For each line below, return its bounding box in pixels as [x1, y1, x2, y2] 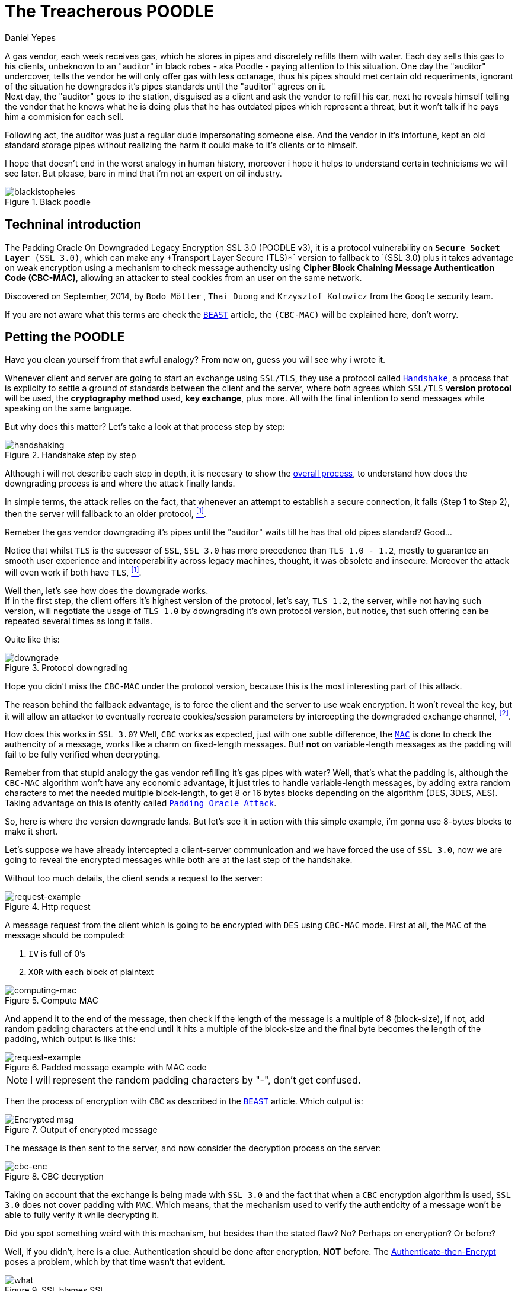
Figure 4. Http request [5, 902, 91, 912]
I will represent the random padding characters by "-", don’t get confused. [30, 1074, 361, 1087]
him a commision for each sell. [5, 111, 124, 122]
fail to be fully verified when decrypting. [5, 749, 161, 760]
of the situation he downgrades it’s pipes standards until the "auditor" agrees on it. [5, 81, 327, 91]
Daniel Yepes [5, 32, 56, 43]
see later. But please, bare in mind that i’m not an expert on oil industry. [5, 168, 282, 178]
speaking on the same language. [5, 403, 132, 414]
